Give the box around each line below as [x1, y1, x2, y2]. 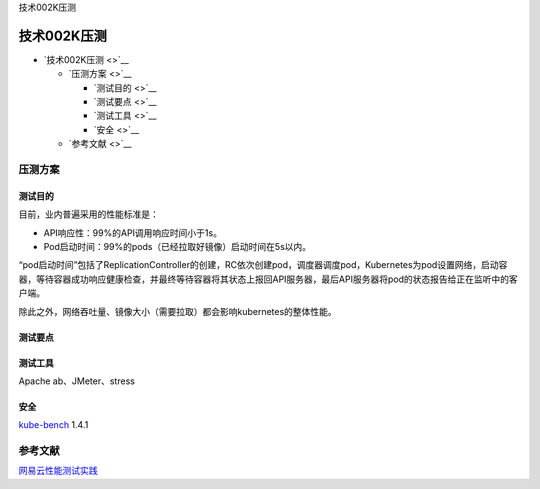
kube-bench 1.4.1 [18, 419, 89, 431]
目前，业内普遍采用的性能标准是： [18, 208, 159, 220]
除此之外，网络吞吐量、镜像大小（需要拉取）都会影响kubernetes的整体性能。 [18, 305, 337, 317]
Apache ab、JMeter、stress [18, 375, 135, 387]
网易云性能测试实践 [18, 465, 98, 477]
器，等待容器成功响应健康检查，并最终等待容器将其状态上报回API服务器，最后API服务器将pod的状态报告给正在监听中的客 [18, 273, 519, 285]
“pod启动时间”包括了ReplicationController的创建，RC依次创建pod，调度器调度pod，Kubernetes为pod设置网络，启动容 [18, 259, 508, 271]
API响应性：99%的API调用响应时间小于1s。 [43, 226, 222, 239]
